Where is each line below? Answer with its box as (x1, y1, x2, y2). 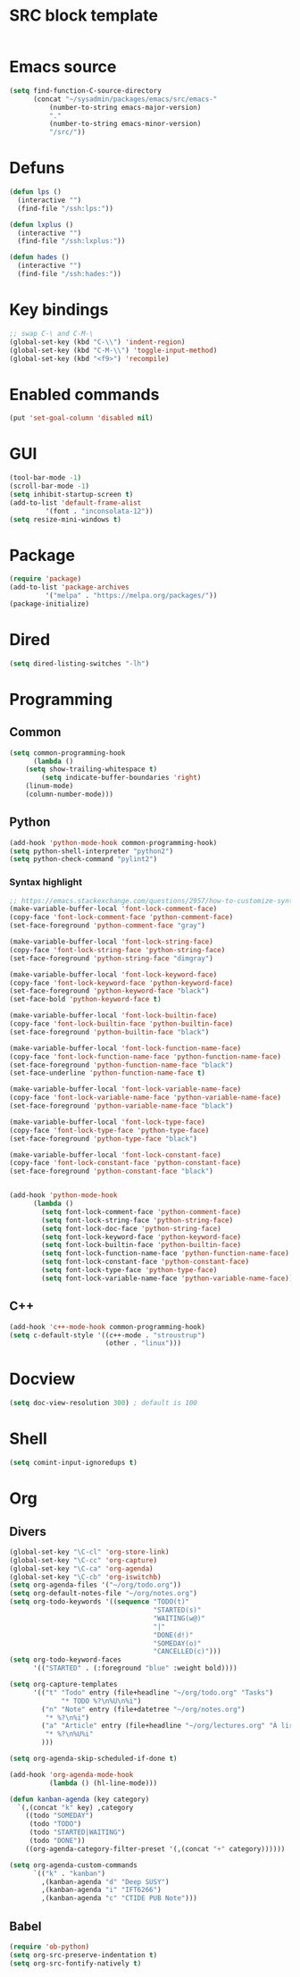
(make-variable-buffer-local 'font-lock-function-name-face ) (9, 1043, 242, 1052)
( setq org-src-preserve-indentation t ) (9, 1950, 158, 1959)
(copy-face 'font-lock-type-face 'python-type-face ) (9, 1126, 210, 1135)
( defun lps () (9, 188, 62, 197)
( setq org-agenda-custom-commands (9, 1860, 138, 1870)
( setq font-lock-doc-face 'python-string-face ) (41, 1224, 221, 1233)
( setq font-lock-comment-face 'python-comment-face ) (41, 1207, 242, 1216)
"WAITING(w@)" (153, 1613, 205, 1622)
